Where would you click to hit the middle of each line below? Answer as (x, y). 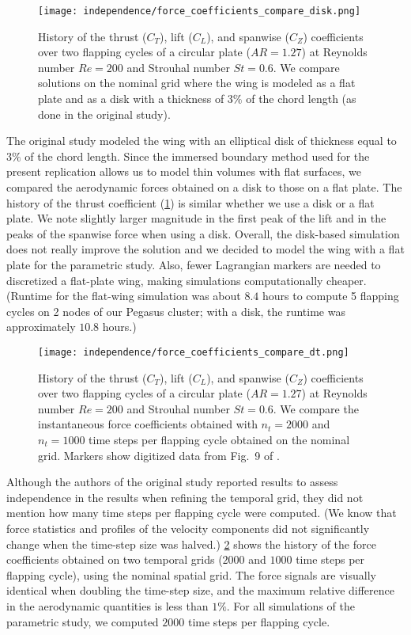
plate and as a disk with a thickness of (131, 99)
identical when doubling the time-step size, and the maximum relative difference (200, 590)
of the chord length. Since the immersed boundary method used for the (197, 156)
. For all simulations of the (290, 605)
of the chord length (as (301, 99)
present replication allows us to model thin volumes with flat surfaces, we (184, 171)
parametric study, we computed (83, 621)
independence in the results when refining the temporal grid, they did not (185, 497)
